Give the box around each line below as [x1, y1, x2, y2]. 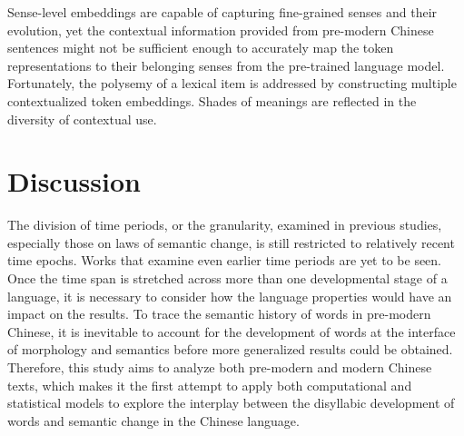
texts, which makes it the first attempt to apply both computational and [7, 375, 412, 394]
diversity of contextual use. [7, 109, 157, 128]
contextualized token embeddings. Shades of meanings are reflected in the [7, 91, 417, 110]
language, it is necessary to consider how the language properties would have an [7, 286, 452, 305]
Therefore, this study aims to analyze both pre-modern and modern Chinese [7, 358, 432, 377]
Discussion [7, 163, 141, 200]
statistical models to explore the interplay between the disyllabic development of [7, 393, 455, 412]
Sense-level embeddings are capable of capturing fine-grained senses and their [7, 3, 438, 21]
